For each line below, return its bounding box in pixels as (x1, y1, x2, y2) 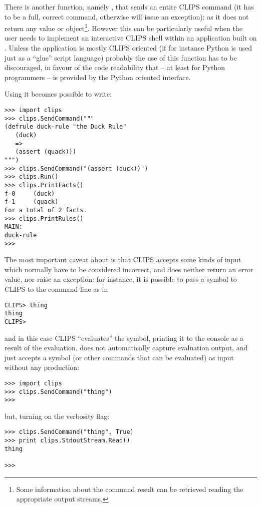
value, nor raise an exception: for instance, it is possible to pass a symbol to (5, 274, 237, 284)
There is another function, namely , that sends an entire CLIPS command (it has (5, 2, 254, 12)
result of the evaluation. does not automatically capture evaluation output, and (5, 342, 248, 353)
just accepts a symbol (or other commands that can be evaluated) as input (5, 352, 234, 362)
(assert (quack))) (15, 148, 77, 156)
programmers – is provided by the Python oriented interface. (5, 72, 191, 82)
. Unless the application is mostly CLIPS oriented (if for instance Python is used (5, 43, 252, 53)
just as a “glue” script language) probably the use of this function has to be (5, 52, 237, 63)
